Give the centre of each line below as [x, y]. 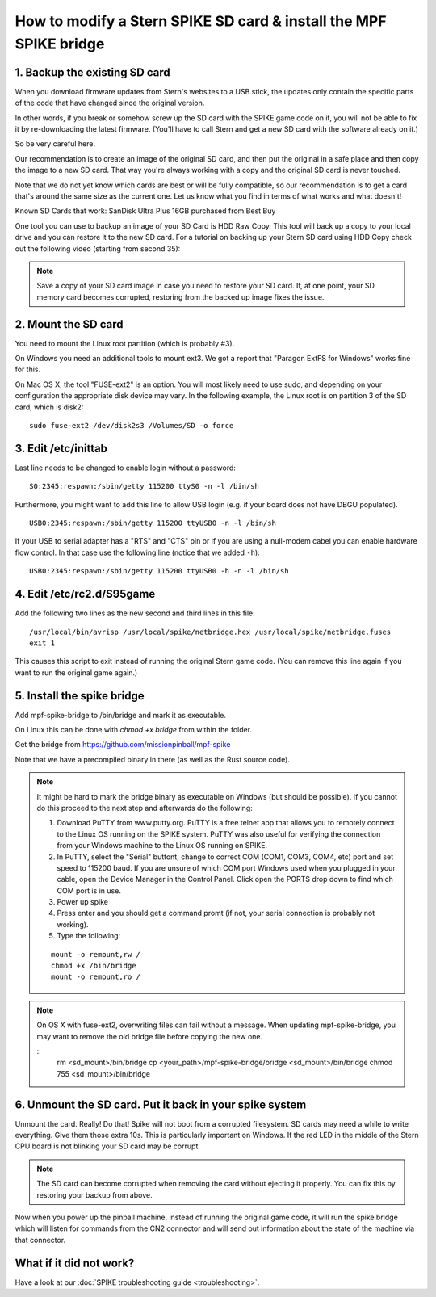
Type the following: [89, 936]
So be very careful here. [55, 144]
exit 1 [42, 643]
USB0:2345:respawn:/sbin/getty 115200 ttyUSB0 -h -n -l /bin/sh [159, 571]
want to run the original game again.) [76, 672]
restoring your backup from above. [94, 1194]
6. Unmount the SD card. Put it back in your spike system [161, 1104]
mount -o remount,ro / [96, 977]
